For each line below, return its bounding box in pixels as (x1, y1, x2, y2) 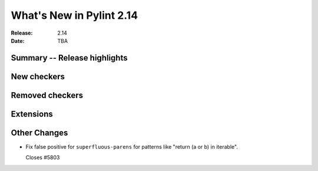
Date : (11, 37, 25, 44)
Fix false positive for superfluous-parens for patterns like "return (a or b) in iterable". (25, 143, 238, 150)
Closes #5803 (25, 154, 60, 161)
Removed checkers (11, 90, 84, 100)
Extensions (11, 109, 53, 119)
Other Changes (11, 128, 68, 138)
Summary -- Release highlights (11, 53, 128, 63)
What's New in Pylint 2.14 (11, 9, 138, 22)
